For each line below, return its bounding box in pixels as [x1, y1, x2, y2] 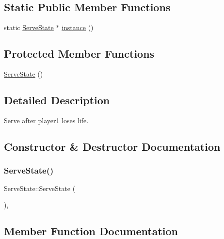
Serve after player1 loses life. [4, 115, 89, 125]
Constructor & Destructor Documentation [4, 139, 221, 154]
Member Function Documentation [4, 223, 178, 238]
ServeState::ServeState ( [4, 183, 76, 193]
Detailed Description [4, 92, 110, 107]
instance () [62, 22, 94, 32]
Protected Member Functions [4, 46, 155, 61]
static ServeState [4, 22, 54, 32]
